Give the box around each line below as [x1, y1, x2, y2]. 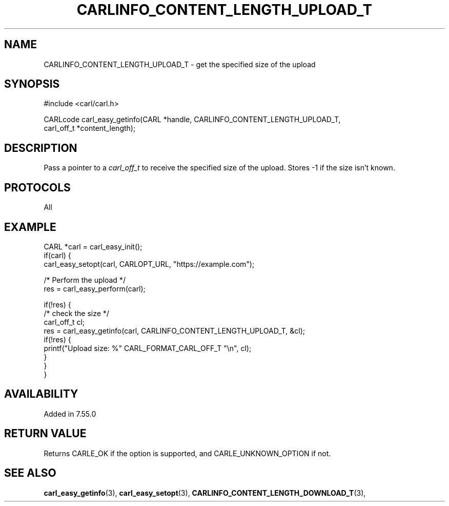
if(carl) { [44, 250, 71, 260]
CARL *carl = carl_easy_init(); [44, 242, 142, 251]
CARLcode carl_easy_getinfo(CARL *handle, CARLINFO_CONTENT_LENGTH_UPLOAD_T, [44, 115, 341, 124]
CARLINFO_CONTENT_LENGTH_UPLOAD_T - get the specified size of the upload [44, 60, 316, 69]
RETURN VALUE [4, 427, 87, 440]
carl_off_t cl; [44, 317, 85, 326]
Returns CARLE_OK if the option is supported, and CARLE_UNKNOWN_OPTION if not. [44, 449, 331, 458]
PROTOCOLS [4, 181, 71, 194]
